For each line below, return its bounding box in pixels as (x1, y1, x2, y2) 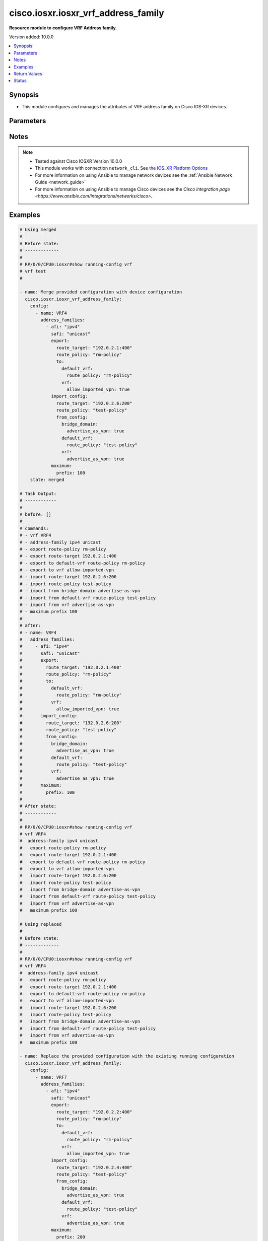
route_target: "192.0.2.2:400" (56, 1109, 133, 1114)
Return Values (13, 70, 42, 76)
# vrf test (19, 269, 46, 274)
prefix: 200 (56, 1234, 85, 1240)
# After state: (19, 803, 57, 809)
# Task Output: (19, 490, 57, 496)
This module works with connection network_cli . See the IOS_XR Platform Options (35, 165, 208, 171)
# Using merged (19, 226, 57, 232)
